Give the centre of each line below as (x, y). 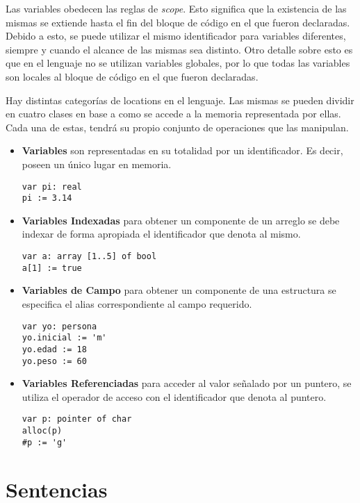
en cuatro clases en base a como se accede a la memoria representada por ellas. (173, 114)
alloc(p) (42, 431)
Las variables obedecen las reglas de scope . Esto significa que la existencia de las (176, 8)
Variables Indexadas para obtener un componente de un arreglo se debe (181, 220)
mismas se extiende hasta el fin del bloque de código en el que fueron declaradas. (178, 22)
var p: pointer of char (77, 419)
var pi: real (52, 187)
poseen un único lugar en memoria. (97, 164)
